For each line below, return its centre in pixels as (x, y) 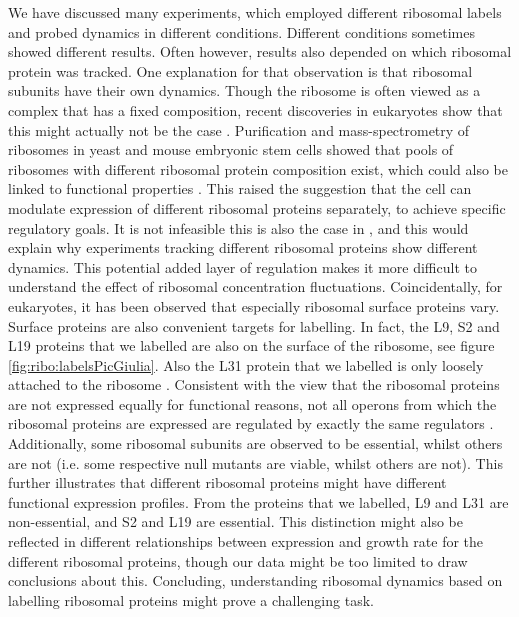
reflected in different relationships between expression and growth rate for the (246, 541)
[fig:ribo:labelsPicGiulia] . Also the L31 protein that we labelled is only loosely (246, 364)
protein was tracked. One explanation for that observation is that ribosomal (240, 70)
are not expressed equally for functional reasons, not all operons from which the (252, 403)
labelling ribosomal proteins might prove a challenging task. (191, 599)
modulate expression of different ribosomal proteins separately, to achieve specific (257, 207)
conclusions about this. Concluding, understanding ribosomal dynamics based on (255, 580)
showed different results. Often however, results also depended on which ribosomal (260, 51)
